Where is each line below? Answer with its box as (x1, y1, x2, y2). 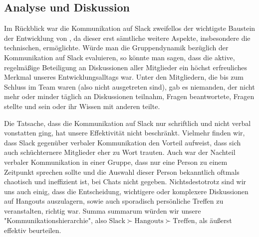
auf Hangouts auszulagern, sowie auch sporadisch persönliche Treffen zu (4, 196, 224, 206)
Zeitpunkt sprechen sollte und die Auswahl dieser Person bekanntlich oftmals (4, 166, 240, 177)
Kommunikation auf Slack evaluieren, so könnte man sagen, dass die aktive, (4, 52, 235, 62)
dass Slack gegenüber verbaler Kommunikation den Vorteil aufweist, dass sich (4, 137, 241, 147)
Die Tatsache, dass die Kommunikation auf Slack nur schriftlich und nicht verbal (4, 118, 251, 128)
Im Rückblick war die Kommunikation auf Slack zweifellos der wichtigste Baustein (4, 23, 256, 33)
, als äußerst (195, 215, 232, 226)
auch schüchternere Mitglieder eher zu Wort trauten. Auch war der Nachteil (4, 147, 236, 157)
